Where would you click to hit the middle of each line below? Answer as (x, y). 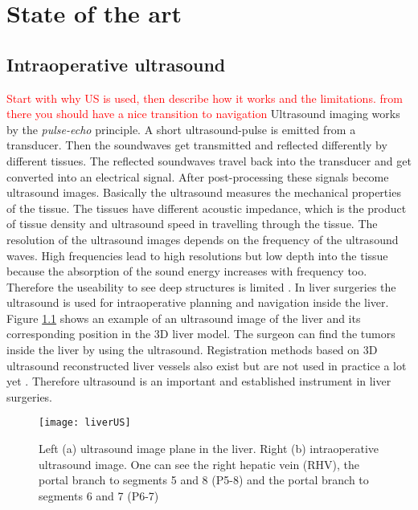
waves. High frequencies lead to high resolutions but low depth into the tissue (197, 255)
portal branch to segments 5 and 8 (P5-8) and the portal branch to (204, 480)
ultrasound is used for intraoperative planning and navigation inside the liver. (198, 302)
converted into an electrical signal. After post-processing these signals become (198, 176)
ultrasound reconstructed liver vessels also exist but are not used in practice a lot (207, 365)
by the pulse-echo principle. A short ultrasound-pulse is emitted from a (181, 129)
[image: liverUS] (85, 423)
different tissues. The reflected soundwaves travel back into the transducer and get (209, 160)
